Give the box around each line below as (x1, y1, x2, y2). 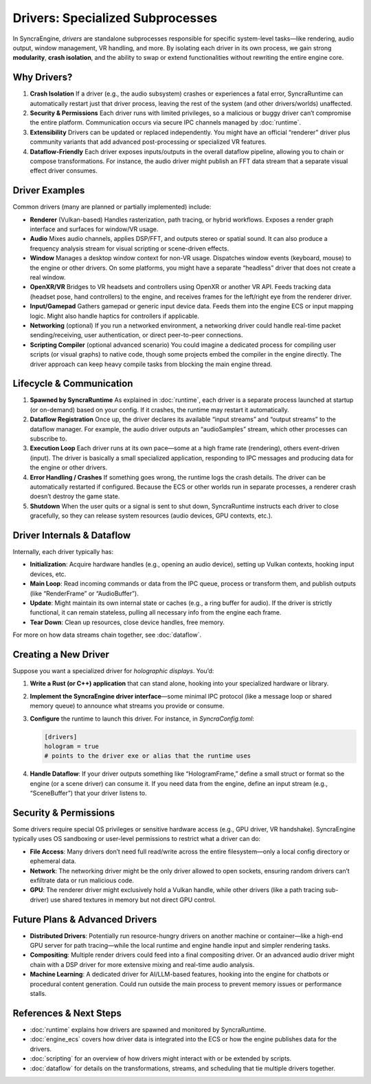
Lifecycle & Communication (12, 378, 133, 390)
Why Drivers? (12, 72, 73, 83)
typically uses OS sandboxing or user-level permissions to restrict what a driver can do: (12, 835, 261, 843)
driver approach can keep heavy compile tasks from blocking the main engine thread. (30, 360, 273, 368)
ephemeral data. (30, 857, 77, 865)
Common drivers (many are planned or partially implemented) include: (12, 203, 212, 211)
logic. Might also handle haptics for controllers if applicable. (30, 312, 199, 320)
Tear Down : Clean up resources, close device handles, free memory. (30, 618, 225, 626)
